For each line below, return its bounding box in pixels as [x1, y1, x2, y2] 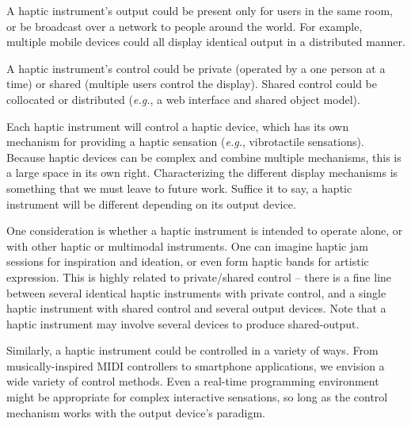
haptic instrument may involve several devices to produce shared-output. [6, 315, 360, 332]
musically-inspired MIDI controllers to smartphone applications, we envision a [6, 357, 385, 374]
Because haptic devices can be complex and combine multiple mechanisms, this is [6, 148, 401, 165]
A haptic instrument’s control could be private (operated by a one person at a [6, 59, 386, 76]
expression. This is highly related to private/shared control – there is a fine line [6, 268, 392, 285]
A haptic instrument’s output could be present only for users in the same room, [6, 2, 393, 18]
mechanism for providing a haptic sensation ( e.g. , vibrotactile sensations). [6, 133, 364, 150]
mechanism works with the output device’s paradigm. [6, 404, 265, 420]
